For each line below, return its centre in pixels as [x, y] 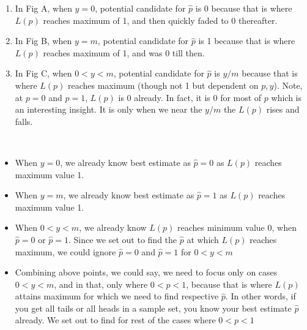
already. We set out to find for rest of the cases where [115, 320]
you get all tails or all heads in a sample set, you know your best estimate [153, 308]
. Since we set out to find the [123, 239]
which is [286, 97]
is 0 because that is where [244, 8]
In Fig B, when [43, 41]
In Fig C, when [43, 73]
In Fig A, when [43, 8]
